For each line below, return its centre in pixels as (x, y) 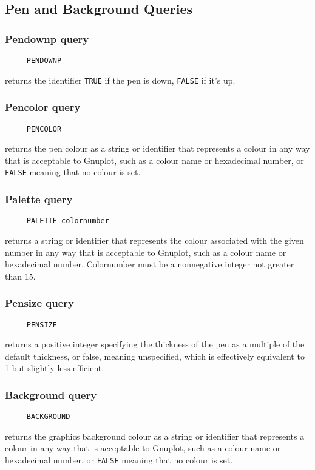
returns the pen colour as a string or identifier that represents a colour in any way (157, 148)
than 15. (20, 276)
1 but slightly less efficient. (55, 368)
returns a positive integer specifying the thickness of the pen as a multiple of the (155, 344)
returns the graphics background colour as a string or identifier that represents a (155, 436)
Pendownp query (47, 39)
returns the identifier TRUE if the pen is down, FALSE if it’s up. (120, 80)
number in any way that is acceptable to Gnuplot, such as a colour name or (146, 252)
